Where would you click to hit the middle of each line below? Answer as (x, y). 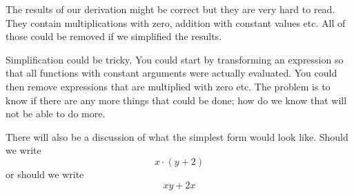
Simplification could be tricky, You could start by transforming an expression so (175, 59)
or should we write (45, 174)
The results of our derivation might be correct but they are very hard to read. (170, 9)
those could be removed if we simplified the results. (114, 36)
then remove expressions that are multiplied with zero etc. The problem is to (168, 86)
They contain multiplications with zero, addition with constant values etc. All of (176, 22)
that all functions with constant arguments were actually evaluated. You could (171, 73)
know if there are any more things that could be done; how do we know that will (176, 100)
